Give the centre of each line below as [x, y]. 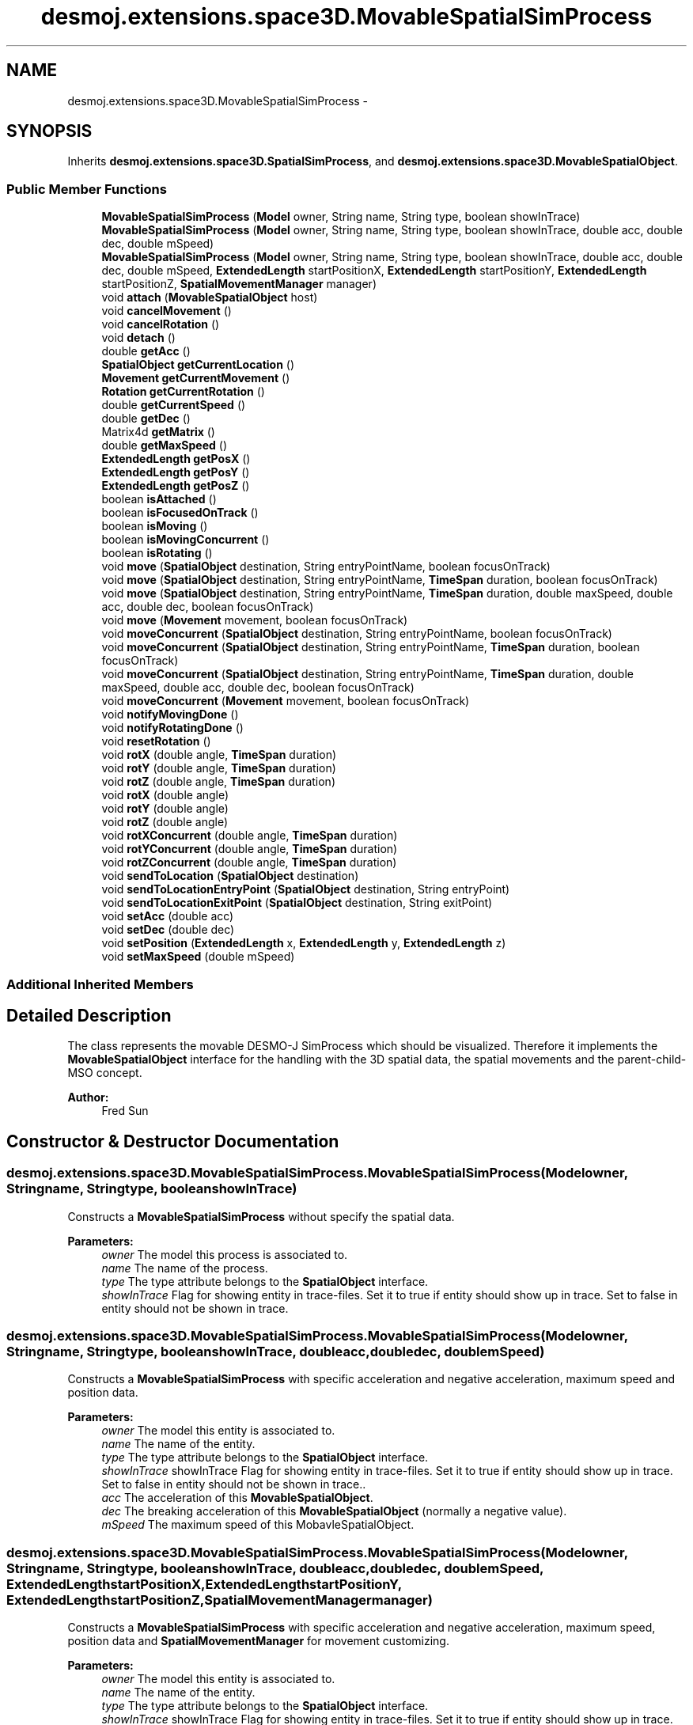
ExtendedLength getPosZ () [176, 486]
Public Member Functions [87, 189]
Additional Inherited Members [100, 984]
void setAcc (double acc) [168, 916]
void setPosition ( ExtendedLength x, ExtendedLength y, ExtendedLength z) [304, 943]
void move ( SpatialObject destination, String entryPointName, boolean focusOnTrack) [326, 567]
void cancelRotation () [161, 324]
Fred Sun [125, 1111]
